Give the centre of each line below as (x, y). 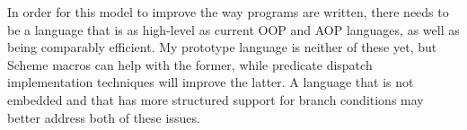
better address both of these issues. (104, 117)
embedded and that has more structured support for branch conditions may (216, 99)
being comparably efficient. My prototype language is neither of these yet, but (222, 47)
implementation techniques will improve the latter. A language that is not (211, 82)
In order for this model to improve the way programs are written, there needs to (228, 12)
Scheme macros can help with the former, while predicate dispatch (190, 64)
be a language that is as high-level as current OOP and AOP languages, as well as (233, 29)
